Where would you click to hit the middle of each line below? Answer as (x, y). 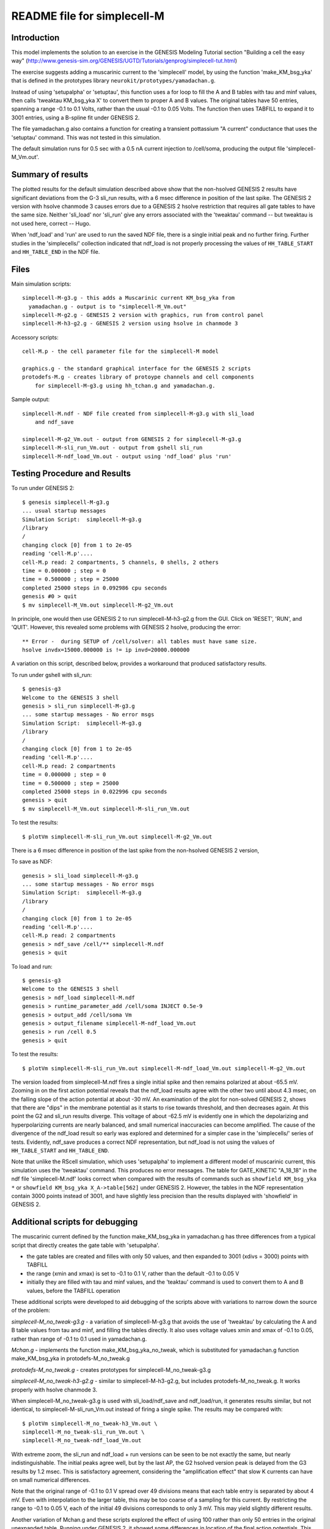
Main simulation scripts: (41, 284)
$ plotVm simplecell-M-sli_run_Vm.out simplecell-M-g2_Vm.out (117, 837)
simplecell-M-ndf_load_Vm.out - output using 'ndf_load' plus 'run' (127, 456)
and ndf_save (54, 422)
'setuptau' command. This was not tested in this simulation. (86, 137)
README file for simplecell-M (88, 16)
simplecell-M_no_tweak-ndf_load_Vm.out (82, 1441)
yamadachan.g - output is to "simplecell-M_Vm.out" (107, 306)
